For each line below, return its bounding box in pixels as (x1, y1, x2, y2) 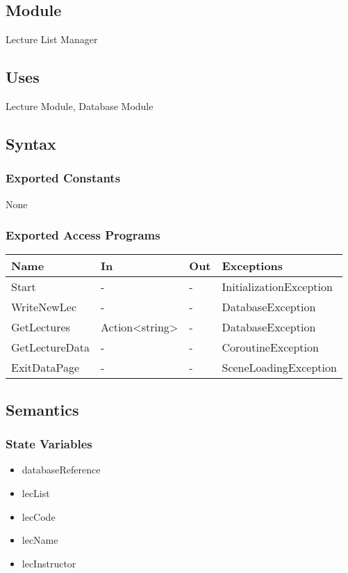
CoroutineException (222, 339, 319, 356)
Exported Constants (6, 169, 121, 187)
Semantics (6, 398, 79, 420)
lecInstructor (22, 556, 76, 570)
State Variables (6, 435, 92, 453)
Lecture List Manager (6, 32, 98, 47)
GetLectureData (11, 339, 90, 356)
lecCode (22, 509, 56, 524)
